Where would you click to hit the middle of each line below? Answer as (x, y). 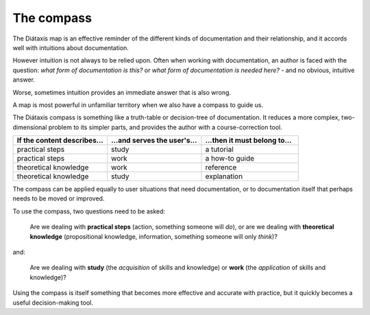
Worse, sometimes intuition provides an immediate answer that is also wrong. (122, 92)
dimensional (30, 127)
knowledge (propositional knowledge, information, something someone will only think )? (153, 236)
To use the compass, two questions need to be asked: (89, 211)
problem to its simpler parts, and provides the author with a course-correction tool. (165, 127)
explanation (224, 176)
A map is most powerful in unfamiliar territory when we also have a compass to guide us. (138, 105)
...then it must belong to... (248, 141)
